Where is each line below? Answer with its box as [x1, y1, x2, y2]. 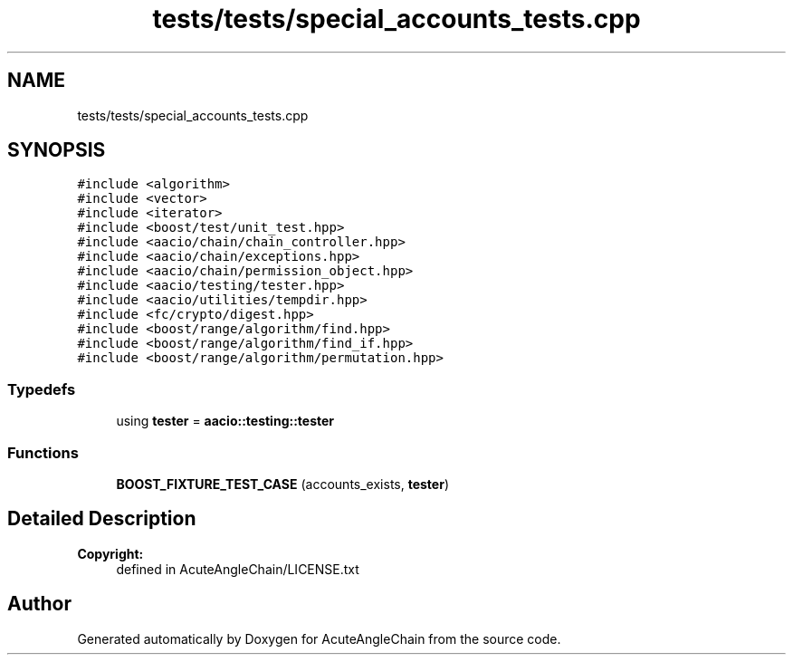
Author [7, 592, 72, 616]
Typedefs [7, 379, 76, 398]
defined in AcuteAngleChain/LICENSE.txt [116, 561, 359, 577]
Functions [7, 443, 79, 462]
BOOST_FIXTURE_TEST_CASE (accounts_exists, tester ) [116, 475, 449, 492]
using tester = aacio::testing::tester [116, 413, 335, 429]
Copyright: [77, 545, 144, 561]
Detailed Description [7, 507, 196, 531]
